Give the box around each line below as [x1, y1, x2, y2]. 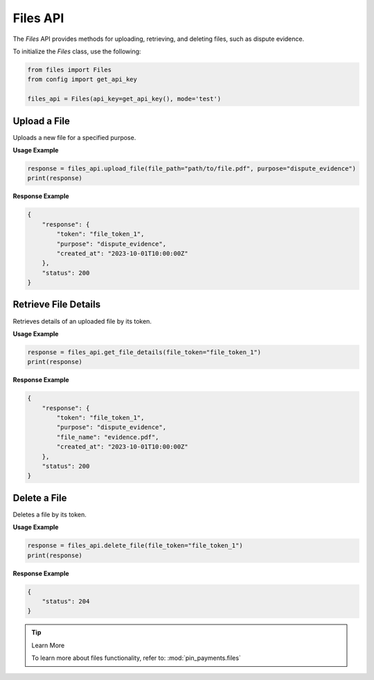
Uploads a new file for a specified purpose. [12, 133, 136, 141]
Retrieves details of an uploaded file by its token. [12, 317, 152, 325]
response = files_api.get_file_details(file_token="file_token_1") [27, 348, 262, 356]
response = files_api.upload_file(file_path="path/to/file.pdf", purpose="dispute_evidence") [27, 164, 357, 173]
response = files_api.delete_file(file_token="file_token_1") [27, 541, 243, 550]
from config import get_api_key [27, 76, 138, 83]
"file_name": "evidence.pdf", [56, 433, 159, 441]
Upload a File [12, 115, 71, 127]
